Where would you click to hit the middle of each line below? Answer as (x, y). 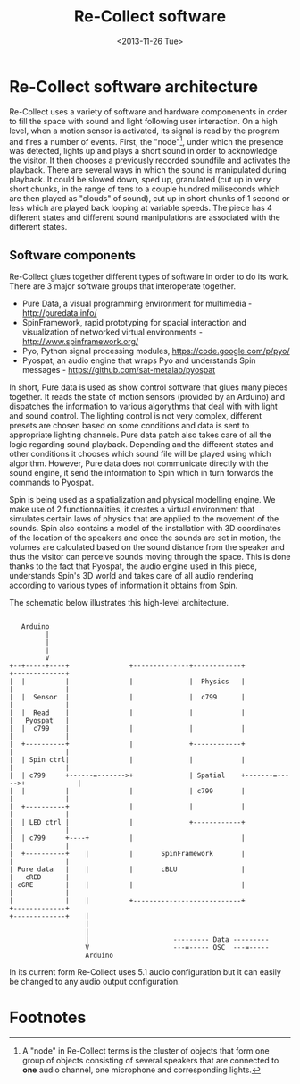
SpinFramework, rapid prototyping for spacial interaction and (134, 323)
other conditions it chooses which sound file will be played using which (140, 454)
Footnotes (48, 1018)
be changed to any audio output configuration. (95, 982)
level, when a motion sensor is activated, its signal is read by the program (144, 131)
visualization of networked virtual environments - (112, 332)
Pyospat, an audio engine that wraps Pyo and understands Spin (139, 360)
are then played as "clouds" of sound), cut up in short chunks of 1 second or (150, 199)
